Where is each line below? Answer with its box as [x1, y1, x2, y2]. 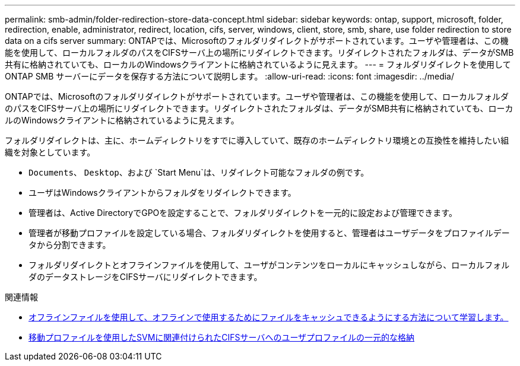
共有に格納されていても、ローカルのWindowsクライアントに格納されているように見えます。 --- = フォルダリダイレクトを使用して [5, 59, 511, 69]
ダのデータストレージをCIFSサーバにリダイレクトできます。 [28, 272, 262, 282]
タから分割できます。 [28, 240, 111, 250]
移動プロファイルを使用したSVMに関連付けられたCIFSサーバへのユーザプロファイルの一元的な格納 [28, 332, 415, 342]
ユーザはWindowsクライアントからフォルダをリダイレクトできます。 [28, 187, 296, 198]
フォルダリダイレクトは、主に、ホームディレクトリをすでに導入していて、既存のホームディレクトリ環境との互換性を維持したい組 [5, 135, 509, 145]
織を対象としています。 [5, 147, 96, 157]
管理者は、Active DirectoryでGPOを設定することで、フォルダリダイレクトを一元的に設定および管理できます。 [28, 208, 457, 218]
